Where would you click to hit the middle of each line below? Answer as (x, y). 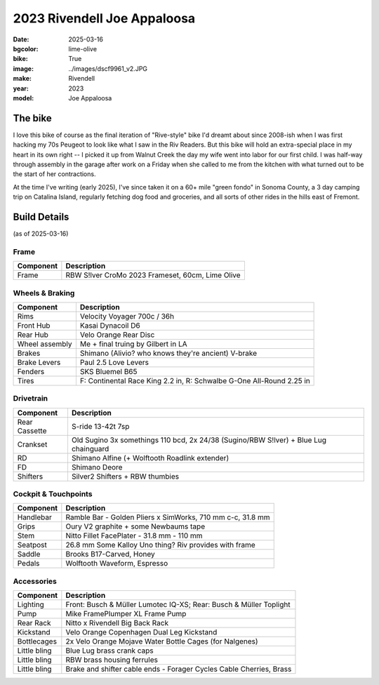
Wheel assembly (45, 344)
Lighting (31, 605)
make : (22, 79)
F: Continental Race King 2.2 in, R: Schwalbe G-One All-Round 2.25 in (195, 380)
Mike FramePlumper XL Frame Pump (126, 614)
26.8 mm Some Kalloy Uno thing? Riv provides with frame (160, 545)
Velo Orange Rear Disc (117, 335)
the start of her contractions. (54, 174)
